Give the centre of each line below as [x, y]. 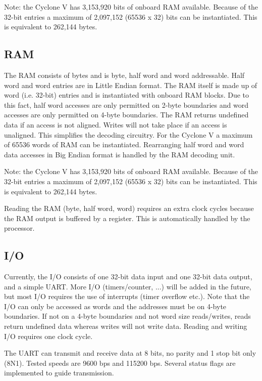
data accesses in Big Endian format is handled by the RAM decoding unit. [120, 154]
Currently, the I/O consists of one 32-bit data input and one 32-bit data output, [128, 277]
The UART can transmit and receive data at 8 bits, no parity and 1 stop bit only [130, 353]
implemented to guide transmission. [59, 373]
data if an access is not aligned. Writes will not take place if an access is [116, 124]
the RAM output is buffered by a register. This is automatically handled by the [127, 218]
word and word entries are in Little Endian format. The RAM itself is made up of [131, 85]
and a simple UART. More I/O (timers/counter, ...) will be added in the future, [128, 286]
